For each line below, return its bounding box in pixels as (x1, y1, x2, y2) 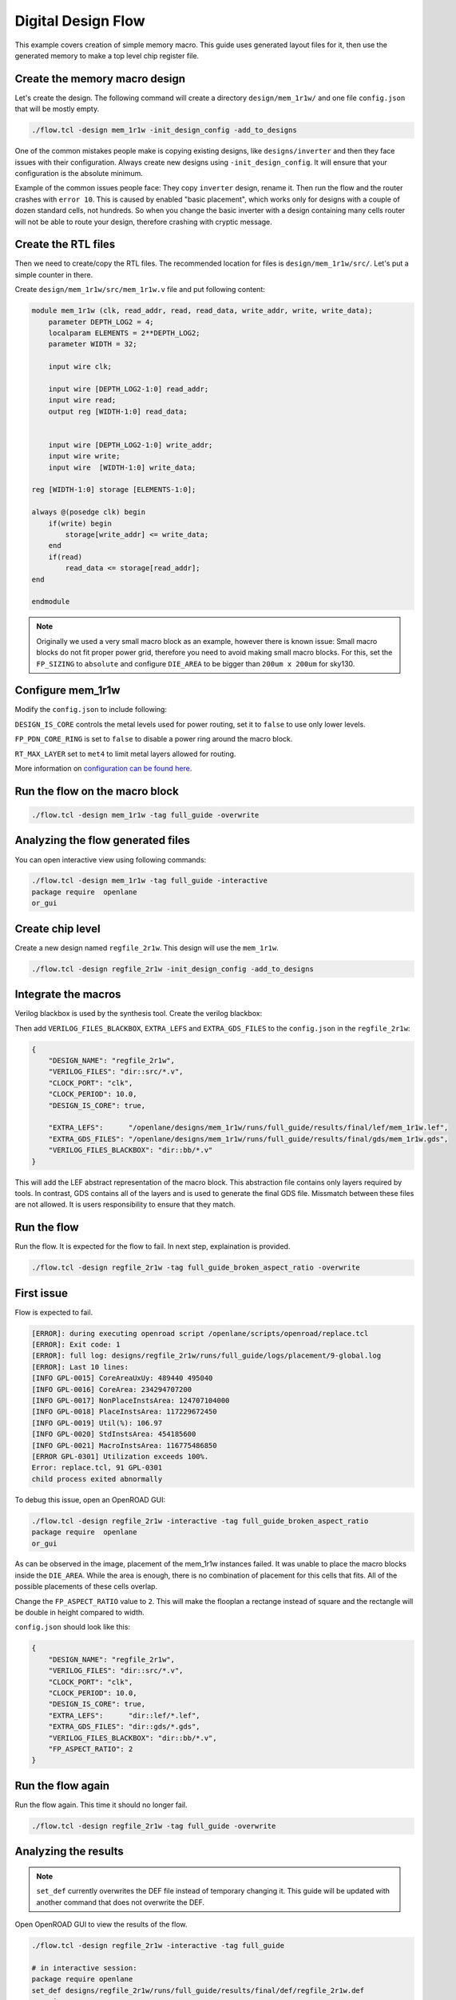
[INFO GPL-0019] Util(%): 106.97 (31, 1418, 163, 1427)
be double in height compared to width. (14, 1608, 145, 1618)
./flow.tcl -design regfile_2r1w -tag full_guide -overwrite (31, 1821, 276, 1830)
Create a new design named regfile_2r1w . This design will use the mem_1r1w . (14, 942, 279, 952)
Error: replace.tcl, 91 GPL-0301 (31, 1463, 163, 1472)
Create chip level (14, 922, 101, 935)
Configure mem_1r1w (14, 684, 121, 698)
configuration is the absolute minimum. (14, 168, 144, 178)
